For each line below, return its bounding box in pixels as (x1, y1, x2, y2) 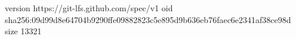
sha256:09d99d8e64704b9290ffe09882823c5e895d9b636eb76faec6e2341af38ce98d (5, 13, 291, 25)
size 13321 (5, 25, 42, 37)
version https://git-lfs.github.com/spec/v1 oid (5, 2, 173, 14)
